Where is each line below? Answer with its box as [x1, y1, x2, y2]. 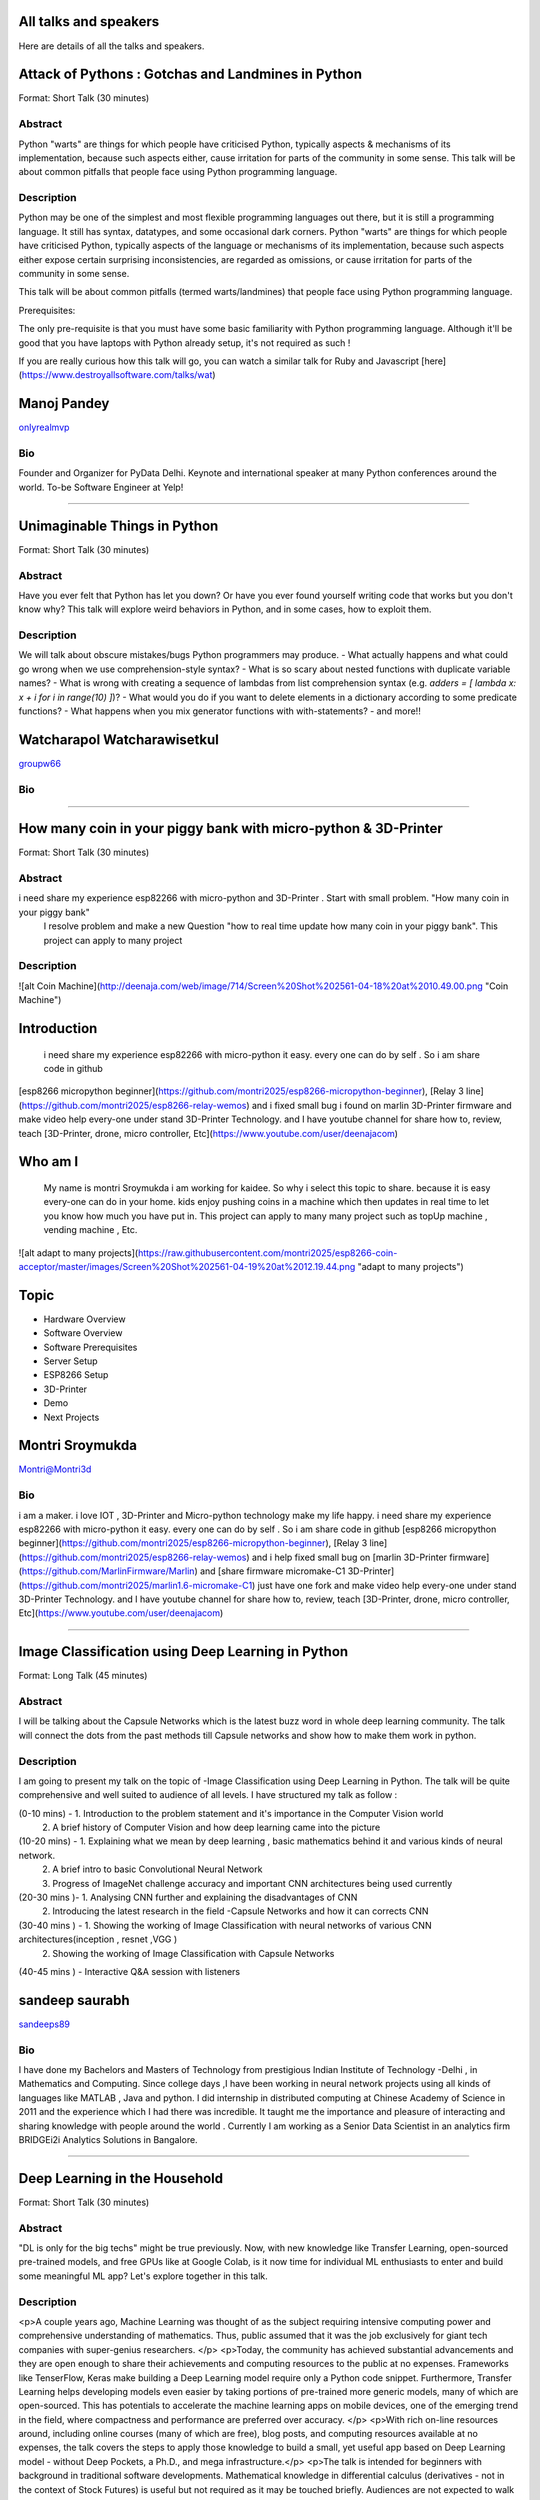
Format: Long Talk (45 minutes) [18, 1670, 148, 1682]
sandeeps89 [18, 2018, 70, 2030]
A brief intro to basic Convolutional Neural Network [52, 1863, 263, 1875]
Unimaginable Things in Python [18, 517, 219, 534]
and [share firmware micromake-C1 [200, 1565, 346, 1577]
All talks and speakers [18, 13, 160, 30]
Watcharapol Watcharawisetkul [18, 731, 219, 748]
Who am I [18, 1153, 79, 1170]
